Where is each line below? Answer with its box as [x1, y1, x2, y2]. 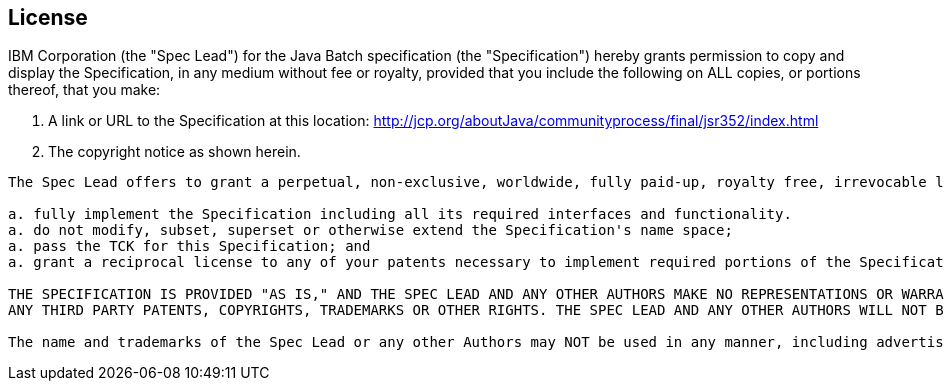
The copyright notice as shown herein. [48, 143, 301, 161]
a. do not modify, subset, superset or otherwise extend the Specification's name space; [8, 222, 733, 239]
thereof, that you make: [8, 81, 161, 99]
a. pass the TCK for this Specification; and [8, 238, 371, 255]
